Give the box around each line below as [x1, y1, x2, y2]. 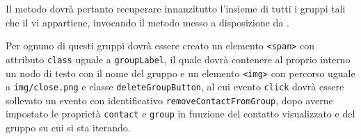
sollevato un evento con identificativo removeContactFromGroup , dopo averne [6, 92, 333, 107]
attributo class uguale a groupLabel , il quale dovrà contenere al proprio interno [6, 51, 351, 66]
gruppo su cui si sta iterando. [6, 120, 131, 135]
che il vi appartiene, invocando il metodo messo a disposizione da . [6, 15, 289, 29]
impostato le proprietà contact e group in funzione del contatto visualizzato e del [6, 106, 355, 121]
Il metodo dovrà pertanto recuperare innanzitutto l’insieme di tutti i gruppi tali [6, 1, 346, 15]
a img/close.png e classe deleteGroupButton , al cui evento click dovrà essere [6, 79, 344, 94]
